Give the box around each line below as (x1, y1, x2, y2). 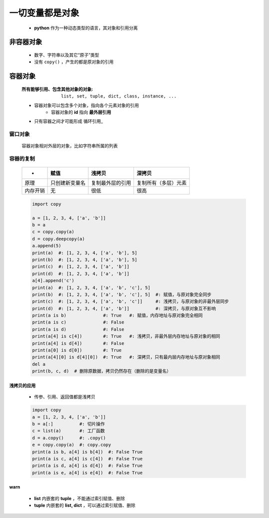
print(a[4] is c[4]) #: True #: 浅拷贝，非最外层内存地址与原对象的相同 (32, 333, 220, 339)
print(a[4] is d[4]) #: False (32, 340, 125, 346)
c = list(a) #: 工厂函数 (32, 428, 105, 434)
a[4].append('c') (32, 278, 75, 284)
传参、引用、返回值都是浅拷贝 (34, 394, 96, 400)
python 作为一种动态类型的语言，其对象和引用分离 (34, 25, 138, 31)
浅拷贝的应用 (9, 382, 36, 388)
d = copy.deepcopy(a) (32, 236, 85, 241)
